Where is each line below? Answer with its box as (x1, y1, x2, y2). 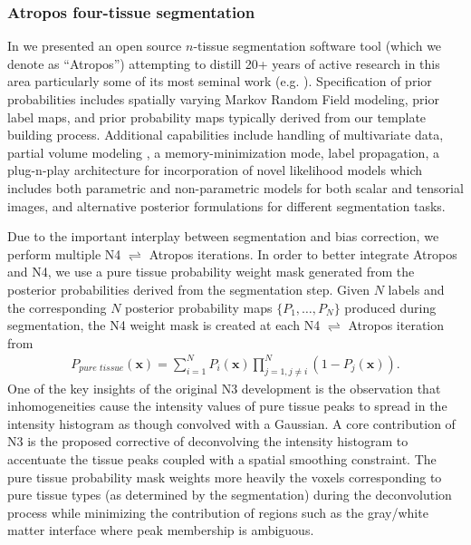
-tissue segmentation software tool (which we (193, 36, 442, 55)
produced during (344, 297, 437, 316)
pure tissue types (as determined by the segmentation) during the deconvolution (7, 485, 452, 504)
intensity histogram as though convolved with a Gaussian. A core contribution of (7, 414, 456, 433)
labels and (388, 279, 445, 298)
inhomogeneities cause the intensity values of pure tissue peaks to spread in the (7, 396, 447, 415)
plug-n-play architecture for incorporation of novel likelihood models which (7, 161, 423, 180)
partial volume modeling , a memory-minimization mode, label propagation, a (7, 142, 439, 161)
